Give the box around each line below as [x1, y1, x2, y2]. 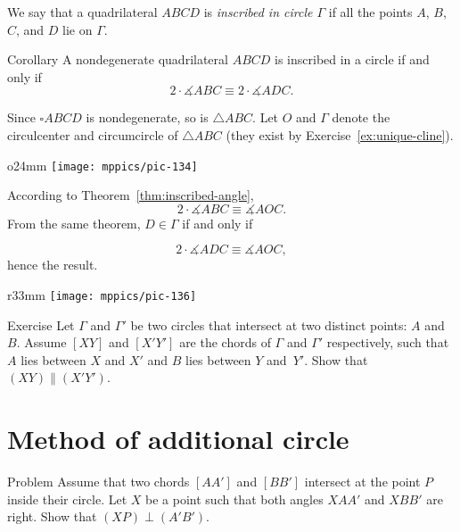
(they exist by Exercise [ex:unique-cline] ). [226, 125, 454, 144]
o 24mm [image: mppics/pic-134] [7, 155, 198, 174]
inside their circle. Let [7, 489, 127, 508]
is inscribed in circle [203, 3, 313, 21]
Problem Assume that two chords [7, 472, 190, 491]
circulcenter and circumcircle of [7, 125, 178, 144]
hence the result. [7, 255, 98, 274]
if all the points [328, 3, 413, 21]
